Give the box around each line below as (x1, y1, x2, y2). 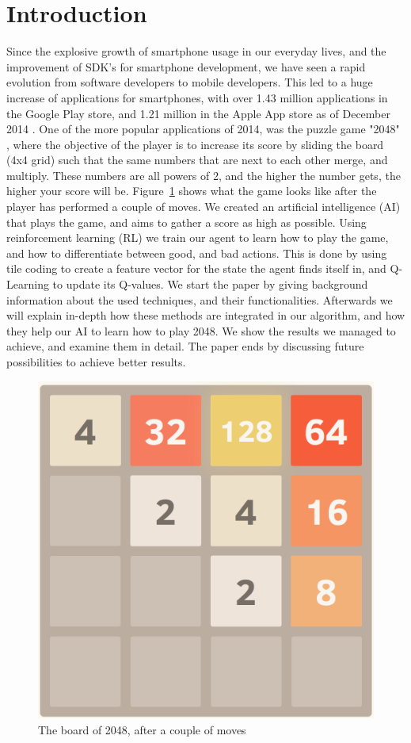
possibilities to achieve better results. (6, 354, 186, 370)
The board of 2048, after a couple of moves (38, 721, 246, 737)
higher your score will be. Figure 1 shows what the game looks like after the (6, 182, 377, 199)
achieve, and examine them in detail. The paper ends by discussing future (6, 338, 364, 354)
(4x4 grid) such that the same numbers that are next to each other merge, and (6, 151, 388, 168)
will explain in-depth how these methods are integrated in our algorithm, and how (6, 307, 405, 324)
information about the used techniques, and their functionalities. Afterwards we (6, 291, 393, 308)
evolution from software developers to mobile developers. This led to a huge (6, 74, 373, 90)
